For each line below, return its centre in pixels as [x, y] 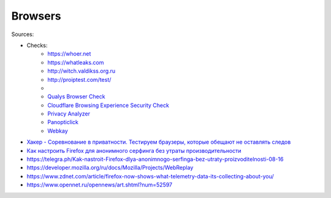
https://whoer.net [69, 54]
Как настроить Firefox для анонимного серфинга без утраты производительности [134, 150]
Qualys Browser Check [76, 97]
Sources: [23, 34]
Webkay [58, 131]
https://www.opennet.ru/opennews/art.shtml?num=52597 [100, 185]
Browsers [36, 16]
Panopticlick [63, 122]
